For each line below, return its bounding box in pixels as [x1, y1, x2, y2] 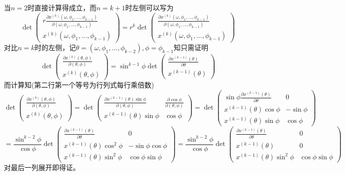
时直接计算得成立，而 [28, 2, 97, 12]
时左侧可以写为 [125, 2, 174, 12]
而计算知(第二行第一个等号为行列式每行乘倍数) [4, 79, 154, 89]
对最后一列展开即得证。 [4, 162, 80, 172]
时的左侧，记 [34, 42, 76, 52]
